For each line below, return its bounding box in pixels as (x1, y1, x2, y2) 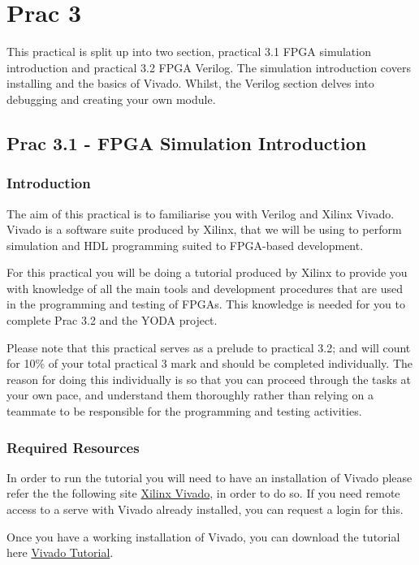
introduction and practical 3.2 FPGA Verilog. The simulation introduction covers (6, 58, 411, 75)
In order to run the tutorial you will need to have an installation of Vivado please (6, 468, 413, 485)
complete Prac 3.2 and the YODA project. (6, 312, 218, 329)
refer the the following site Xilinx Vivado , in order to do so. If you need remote (6, 485, 400, 502)
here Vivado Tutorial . (6, 544, 114, 561)
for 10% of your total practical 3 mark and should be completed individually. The (6, 355, 413, 372)
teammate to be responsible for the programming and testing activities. (6, 403, 362, 420)
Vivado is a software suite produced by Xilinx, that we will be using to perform (6, 221, 402, 238)
